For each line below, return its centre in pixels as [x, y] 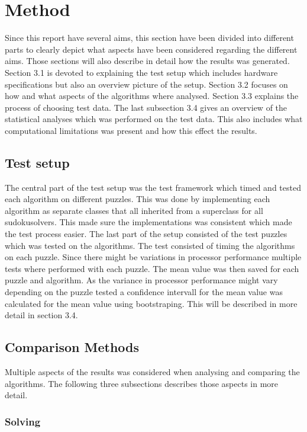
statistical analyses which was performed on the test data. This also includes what [154, 119]
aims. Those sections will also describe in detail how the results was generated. [147, 61]
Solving [23, 421]
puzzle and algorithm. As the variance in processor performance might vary [141, 280]
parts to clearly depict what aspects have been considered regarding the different [151, 49]
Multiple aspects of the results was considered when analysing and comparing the [152, 372]
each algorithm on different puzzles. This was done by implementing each [138, 199]
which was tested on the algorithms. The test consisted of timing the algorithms [150, 245]
